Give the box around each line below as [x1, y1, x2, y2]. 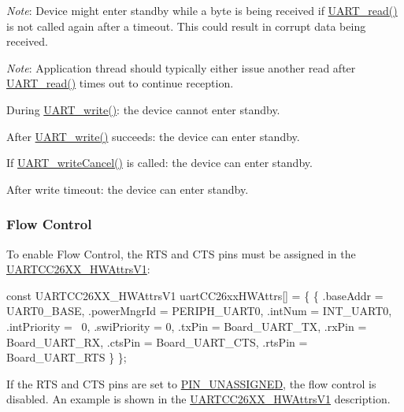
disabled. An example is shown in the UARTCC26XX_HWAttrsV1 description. [6, 391, 391, 407]
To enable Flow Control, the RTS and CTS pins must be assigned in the [6, 245, 356, 262]
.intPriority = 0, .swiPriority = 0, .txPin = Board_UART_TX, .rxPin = [6, 317, 367, 334]
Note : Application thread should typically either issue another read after [6, 59, 356, 76]
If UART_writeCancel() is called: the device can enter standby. [6, 154, 313, 171]
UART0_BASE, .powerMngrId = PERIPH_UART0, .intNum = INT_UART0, [6, 303, 392, 319]
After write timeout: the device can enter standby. [6, 180, 249, 197]
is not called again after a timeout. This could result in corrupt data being [6, 17, 366, 34]
